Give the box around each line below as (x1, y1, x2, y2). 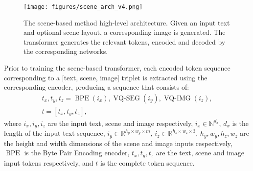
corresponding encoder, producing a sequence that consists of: (4, 82, 189, 92)
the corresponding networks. (23, 46, 108, 56)
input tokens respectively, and (4, 157, 93, 168)
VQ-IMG (163, 95, 191, 102)
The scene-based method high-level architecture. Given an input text (23, 17, 230, 27)
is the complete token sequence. (100, 157, 195, 168)
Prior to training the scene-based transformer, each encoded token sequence (4, 63, 230, 73)
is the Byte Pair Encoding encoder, (24, 147, 130, 158)
